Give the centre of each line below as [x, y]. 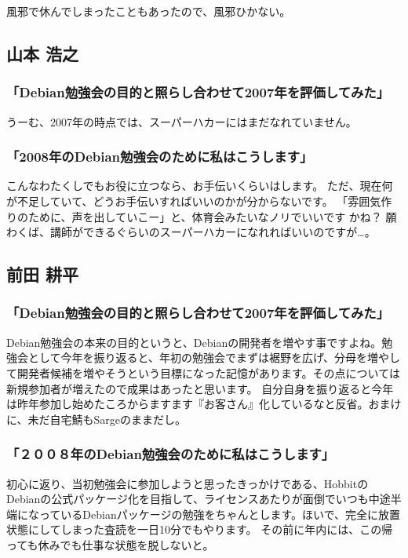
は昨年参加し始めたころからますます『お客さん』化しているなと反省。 [188, 404]
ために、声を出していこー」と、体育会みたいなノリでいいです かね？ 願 [212, 216]
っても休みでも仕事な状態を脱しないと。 [110, 544]
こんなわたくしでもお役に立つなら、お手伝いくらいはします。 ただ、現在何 [200, 186]
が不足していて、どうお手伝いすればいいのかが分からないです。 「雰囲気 [194, 201]
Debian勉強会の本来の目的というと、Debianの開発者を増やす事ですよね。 [194, 342]
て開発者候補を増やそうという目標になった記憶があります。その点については [203, 372]
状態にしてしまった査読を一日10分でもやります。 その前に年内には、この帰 [200, 529]
